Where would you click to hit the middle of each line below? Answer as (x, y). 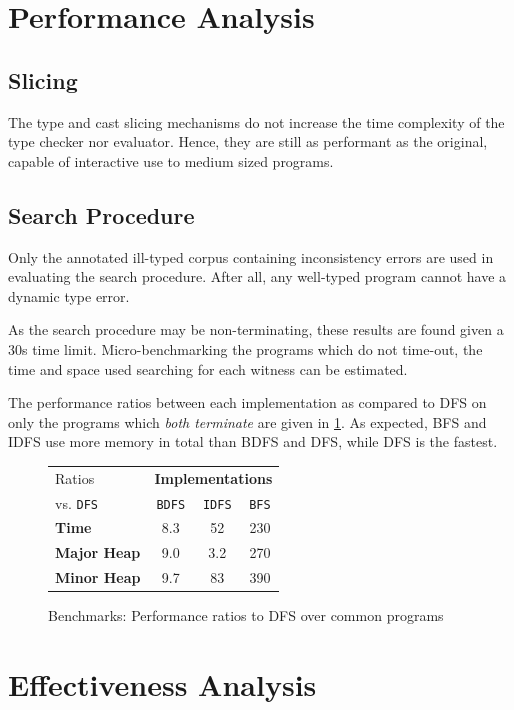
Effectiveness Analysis (162, 683)
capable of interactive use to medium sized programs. (171, 160)
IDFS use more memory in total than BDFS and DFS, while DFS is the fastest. (253, 441)
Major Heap (98, 552)
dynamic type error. (69, 295)
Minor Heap (98, 577)
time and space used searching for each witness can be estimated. (208, 368)
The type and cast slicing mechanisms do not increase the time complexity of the (256, 121)
